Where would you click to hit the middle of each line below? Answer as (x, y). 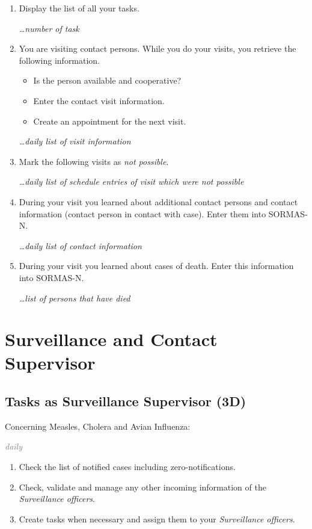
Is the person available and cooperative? (107, 80)
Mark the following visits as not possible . (94, 161)
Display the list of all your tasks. (79, 8)
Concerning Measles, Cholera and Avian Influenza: (98, 426)
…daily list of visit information (75, 141)
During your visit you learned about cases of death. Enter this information (156, 266)
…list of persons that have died (75, 298)
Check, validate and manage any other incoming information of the (142, 487)
